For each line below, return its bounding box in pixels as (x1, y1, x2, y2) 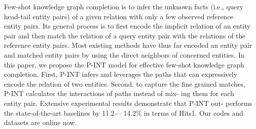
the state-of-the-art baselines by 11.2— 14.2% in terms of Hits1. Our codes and (4, 107, 244, 118)
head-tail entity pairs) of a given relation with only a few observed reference (4, 11, 234, 21)
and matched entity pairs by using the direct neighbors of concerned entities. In (4, 49, 245, 60)
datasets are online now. (4, 117, 77, 128)
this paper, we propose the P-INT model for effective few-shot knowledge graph (4, 59, 245, 69)
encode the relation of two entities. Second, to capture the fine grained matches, (4, 78, 246, 89)
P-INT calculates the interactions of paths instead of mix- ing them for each (4, 88, 234, 98)
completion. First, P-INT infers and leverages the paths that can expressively (4, 69, 238, 79)
